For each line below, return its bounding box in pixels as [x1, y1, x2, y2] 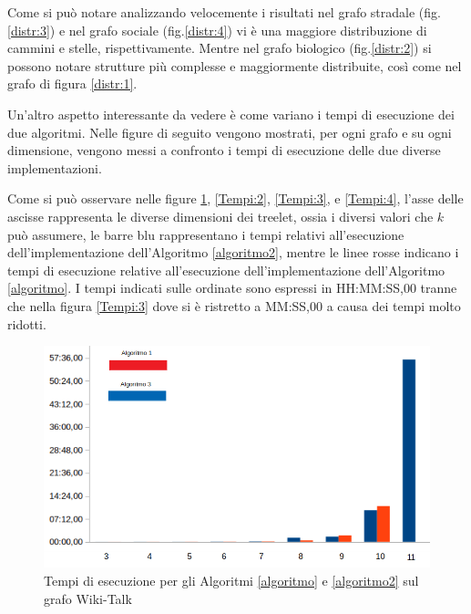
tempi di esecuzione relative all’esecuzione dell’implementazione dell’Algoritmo [7, 260, 445, 279]
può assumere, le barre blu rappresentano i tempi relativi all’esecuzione [7, 224, 404, 244]
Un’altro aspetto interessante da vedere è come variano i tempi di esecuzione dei [7, 104, 455, 123]
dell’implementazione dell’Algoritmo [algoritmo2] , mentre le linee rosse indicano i [7, 243, 459, 262]
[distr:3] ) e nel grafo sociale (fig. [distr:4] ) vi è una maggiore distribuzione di [7, 20, 427, 39]
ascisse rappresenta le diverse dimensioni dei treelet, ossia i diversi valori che [7, 206, 434, 225]
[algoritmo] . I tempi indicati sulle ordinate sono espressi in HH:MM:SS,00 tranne [7, 278, 457, 297]
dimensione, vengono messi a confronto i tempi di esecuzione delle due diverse [7, 140, 441, 160]
